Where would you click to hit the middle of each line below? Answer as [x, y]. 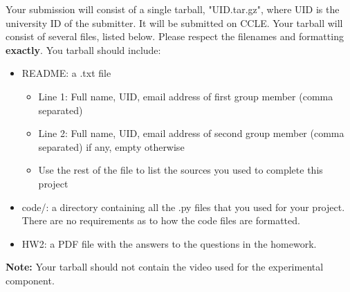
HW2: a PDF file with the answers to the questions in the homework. [169, 243]
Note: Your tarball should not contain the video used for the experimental [165, 267]
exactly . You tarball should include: [83, 49]
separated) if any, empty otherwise [111, 146]
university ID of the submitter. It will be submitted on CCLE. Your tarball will [174, 22]
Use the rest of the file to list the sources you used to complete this [181, 170]
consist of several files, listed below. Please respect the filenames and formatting [175, 36]
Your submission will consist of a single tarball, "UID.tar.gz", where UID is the [173, 9]
